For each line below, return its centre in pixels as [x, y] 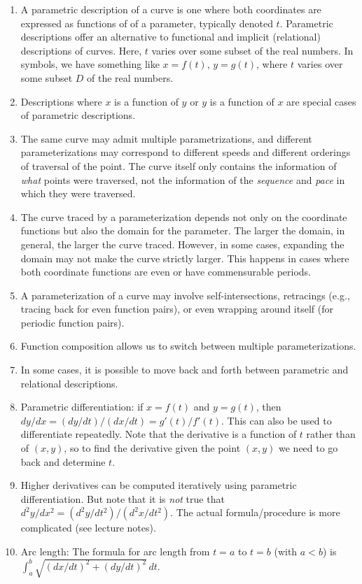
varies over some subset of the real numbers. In [252, 50]
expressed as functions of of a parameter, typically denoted [147, 23]
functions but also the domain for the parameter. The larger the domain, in [183, 230]
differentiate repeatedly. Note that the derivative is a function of [159, 434]
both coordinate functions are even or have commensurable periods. [166, 272]
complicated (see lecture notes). [88, 528]
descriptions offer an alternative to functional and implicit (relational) [170, 37]
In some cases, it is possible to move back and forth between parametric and [185, 370]
